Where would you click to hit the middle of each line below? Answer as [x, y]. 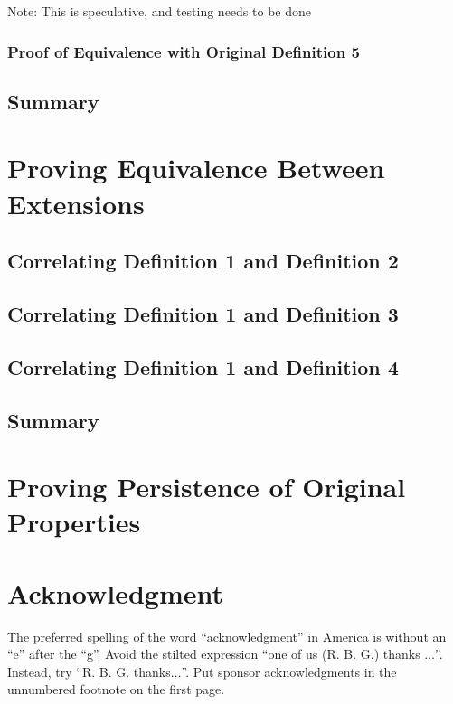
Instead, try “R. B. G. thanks [89, 671]
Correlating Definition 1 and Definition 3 [203, 313]
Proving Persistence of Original [207, 487]
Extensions [76, 203]
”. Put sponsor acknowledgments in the [289, 671]
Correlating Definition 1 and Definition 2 [203, 261]
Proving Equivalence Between [196, 168]
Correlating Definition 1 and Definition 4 [203, 366]
